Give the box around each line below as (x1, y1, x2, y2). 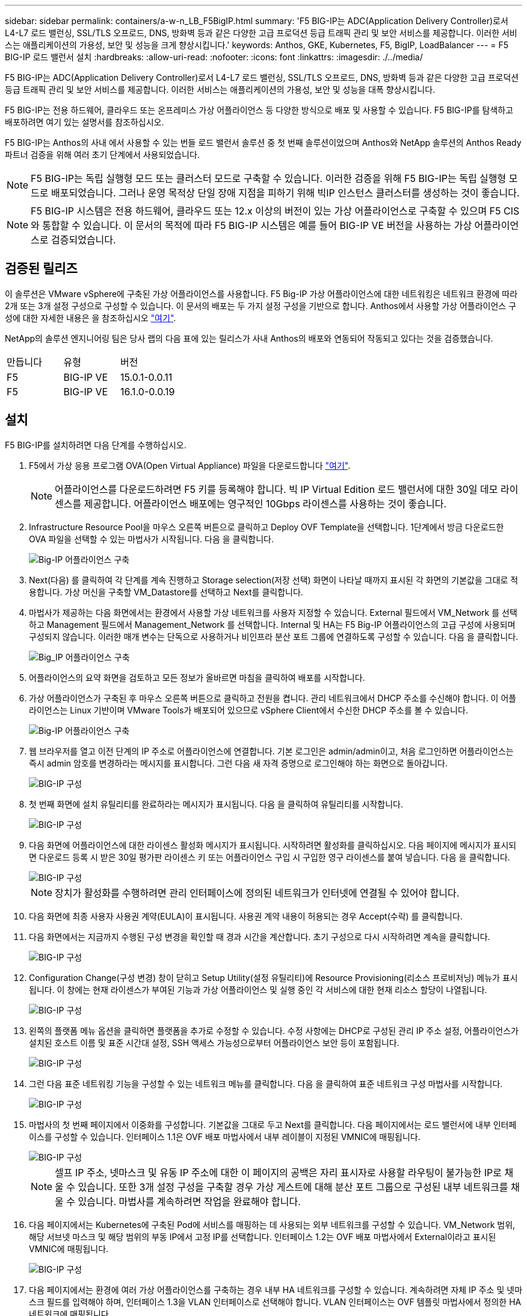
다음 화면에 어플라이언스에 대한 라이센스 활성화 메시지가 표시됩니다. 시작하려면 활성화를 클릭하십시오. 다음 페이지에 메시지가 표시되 (29, 839, 517, 850)
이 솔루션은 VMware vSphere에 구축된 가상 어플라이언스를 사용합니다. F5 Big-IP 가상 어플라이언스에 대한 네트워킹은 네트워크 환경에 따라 (5, 288, 518, 299)
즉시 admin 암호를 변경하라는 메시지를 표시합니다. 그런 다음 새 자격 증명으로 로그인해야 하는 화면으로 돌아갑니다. (29, 757, 448, 768)
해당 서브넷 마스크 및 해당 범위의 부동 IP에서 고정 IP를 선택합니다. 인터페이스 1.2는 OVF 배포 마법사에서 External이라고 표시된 (29, 1231, 496, 1242)
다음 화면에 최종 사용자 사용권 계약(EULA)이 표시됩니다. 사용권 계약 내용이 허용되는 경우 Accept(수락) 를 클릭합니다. (29, 910, 463, 921)
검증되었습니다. (51, 234, 116, 246)
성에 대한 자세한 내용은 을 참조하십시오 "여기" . (5, 312, 176, 323)
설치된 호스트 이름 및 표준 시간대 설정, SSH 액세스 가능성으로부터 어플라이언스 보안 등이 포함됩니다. (29, 1037, 399, 1048)
